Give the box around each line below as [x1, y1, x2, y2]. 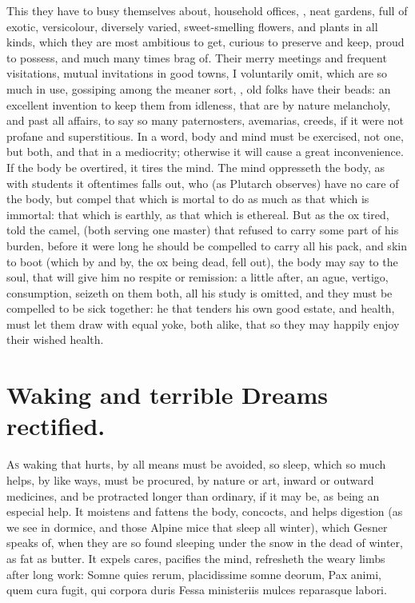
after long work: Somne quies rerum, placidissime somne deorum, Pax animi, [6, 565, 381, 582]
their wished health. [6, 331, 104, 348]
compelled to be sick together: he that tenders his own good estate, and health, [6, 300, 395, 317]
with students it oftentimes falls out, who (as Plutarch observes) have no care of [6, 174, 399, 191]
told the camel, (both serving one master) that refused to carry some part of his [6, 222, 399, 238]
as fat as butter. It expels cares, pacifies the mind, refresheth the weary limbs [6, 549, 385, 566]
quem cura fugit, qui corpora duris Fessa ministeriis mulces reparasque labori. [6, 581, 387, 598]
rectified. [6, 409, 106, 442]
